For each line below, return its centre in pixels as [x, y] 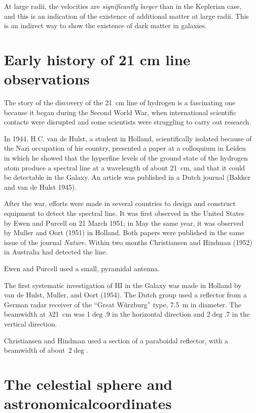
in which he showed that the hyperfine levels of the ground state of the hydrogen [126, 158]
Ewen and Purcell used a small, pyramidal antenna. [82, 268]
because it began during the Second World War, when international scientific [120, 112]
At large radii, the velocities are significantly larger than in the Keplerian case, [123, 6]
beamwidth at [25, 314]
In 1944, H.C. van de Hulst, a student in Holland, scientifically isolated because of [128, 138]
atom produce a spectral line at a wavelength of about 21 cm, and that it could [125, 167]
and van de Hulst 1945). [40, 186]
